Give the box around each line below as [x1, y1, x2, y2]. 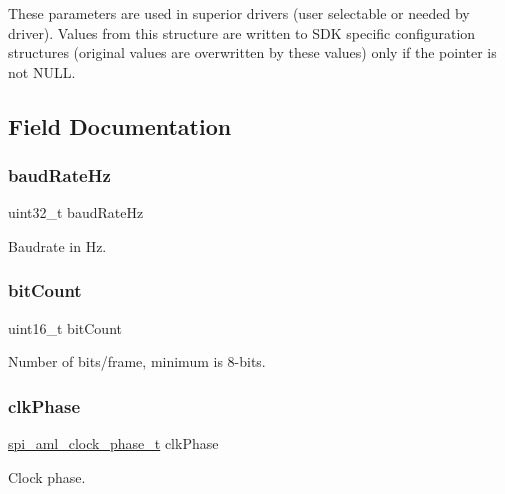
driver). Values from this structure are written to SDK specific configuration [8, 22, 476, 43]
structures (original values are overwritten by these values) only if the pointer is [8, 42, 497, 63]
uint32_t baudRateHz [8, 202, 144, 223]
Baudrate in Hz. [8, 235, 107, 256]
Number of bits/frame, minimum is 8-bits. [8, 351, 266, 372]
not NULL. [8, 61, 76, 82]
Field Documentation [8, 110, 232, 141]
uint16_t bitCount [8, 317, 122, 338]
